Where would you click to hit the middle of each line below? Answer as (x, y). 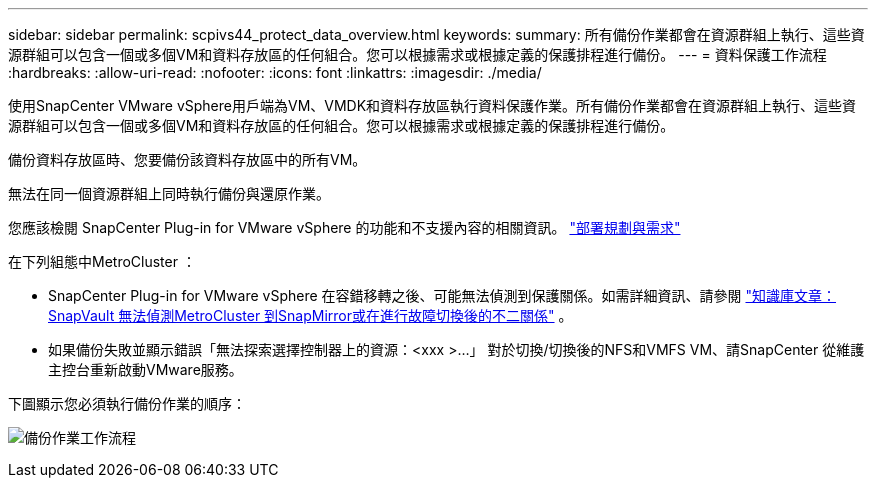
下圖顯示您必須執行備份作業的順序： (127, 403)
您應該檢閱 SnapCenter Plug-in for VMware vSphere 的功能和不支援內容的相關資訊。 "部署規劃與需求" (344, 227)
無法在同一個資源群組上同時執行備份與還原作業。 (169, 193)
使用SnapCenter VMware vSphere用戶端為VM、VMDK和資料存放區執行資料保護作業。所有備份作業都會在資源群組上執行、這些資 (432, 105)
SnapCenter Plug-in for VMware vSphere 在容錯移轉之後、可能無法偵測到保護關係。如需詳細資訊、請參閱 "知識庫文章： (442, 295)
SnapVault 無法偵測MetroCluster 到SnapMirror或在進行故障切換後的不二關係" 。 (310, 315)
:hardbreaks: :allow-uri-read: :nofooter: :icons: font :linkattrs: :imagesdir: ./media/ (275, 72)
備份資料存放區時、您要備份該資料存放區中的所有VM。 (187, 159)
